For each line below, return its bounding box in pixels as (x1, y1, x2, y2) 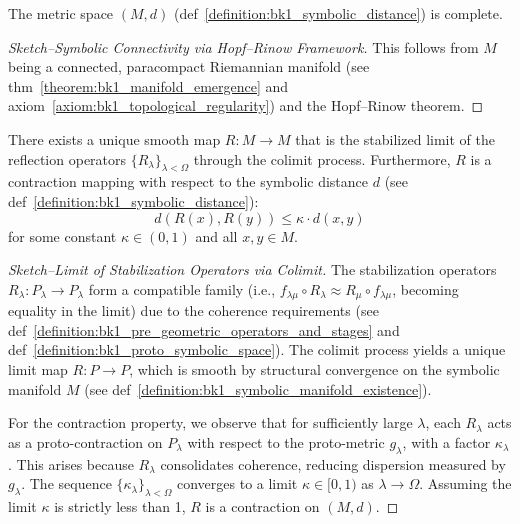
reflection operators (8, 148, 127, 169)
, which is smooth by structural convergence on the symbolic (129, 358, 500, 379)
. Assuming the (419, 473, 512, 494)
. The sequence (21, 473, 112, 494)
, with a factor (402, 431, 491, 452)
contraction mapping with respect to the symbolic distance (8, 171, 369, 192)
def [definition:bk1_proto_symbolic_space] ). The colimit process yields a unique (8, 339, 506, 360)
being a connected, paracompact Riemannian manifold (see (8, 56, 370, 77)
